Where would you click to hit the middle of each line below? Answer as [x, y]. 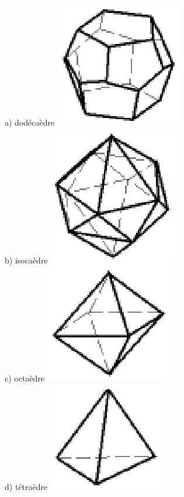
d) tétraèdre [26, 486]
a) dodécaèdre [30, 122]
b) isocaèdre [26, 260]
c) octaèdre [25, 378]
